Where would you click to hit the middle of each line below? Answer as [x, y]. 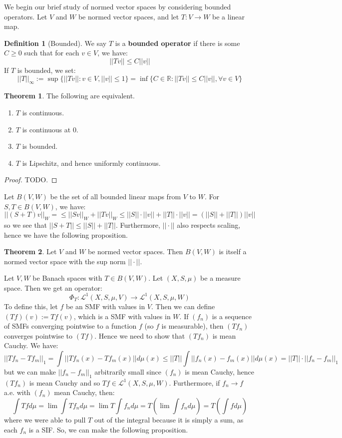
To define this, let [31, 306]
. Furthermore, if [194, 382]
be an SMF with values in [106, 306]
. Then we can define [183, 306]
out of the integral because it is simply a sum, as [169, 419]
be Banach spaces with [67, 278]
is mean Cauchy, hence [219, 371]
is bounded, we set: [46, 70]
